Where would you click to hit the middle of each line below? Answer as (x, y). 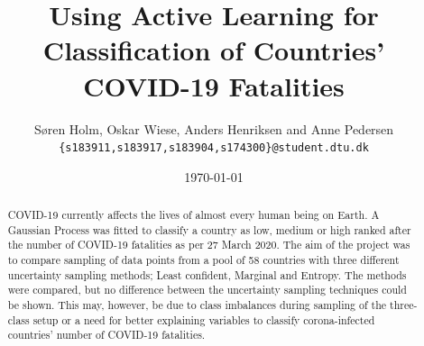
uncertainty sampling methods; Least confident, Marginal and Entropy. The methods (207, 274)
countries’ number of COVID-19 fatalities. (106, 335)
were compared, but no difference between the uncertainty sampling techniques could (207, 290)
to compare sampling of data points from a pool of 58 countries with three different (203, 260)
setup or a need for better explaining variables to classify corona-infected (204, 319)
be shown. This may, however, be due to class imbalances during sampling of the (197, 305)
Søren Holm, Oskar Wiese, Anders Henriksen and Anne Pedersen (214, 128)
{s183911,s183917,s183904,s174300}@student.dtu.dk (214, 148)
